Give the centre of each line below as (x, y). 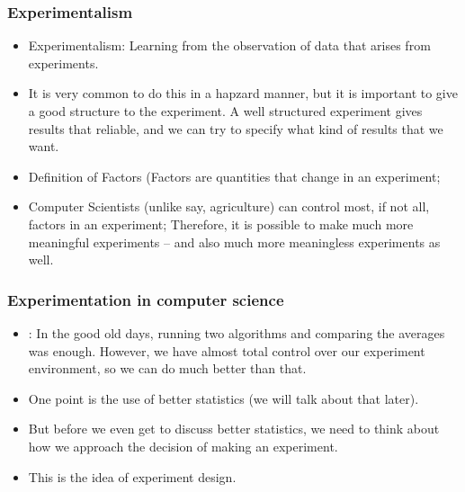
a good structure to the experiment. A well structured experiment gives (225, 111)
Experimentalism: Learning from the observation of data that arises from (229, 45)
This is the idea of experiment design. (132, 476)
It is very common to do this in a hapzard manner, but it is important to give (243, 93)
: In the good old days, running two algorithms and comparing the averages (237, 332)
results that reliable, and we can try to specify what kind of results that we (236, 128)
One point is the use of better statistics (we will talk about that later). (224, 398)
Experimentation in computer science (146, 299)
